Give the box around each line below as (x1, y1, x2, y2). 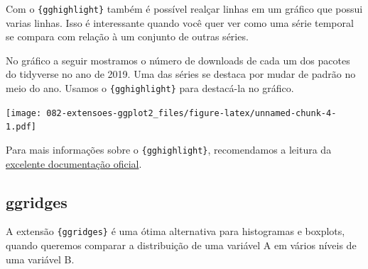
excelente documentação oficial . (6, 156, 142, 171)
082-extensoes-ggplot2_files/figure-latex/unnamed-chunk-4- (46, 108, 337, 118)
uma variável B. (6, 251, 75, 266)
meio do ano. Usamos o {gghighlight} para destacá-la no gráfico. (6, 81, 294, 96)
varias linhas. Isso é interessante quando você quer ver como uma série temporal (6, 15, 354, 30)
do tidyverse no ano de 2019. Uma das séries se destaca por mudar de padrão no (6, 67, 356, 81)
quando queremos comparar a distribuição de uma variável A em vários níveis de (6, 238, 357, 253)
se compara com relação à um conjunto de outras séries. (6, 29, 249, 44)
